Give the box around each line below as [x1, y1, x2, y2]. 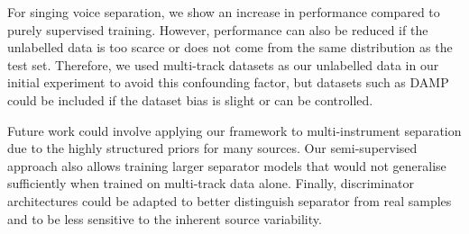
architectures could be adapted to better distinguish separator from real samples [7, 191, 452, 210]
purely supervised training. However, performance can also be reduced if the [7, 20, 428, 39]
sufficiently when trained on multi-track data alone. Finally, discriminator [7, 174, 414, 193]
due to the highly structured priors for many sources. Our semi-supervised [7, 139, 418, 157]
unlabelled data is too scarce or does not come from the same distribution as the [7, 38, 453, 57]
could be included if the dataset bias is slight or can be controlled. [7, 90, 373, 109]
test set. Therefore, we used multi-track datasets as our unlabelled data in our [7, 55, 439, 74]
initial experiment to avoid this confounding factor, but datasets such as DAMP [7, 73, 449, 92]
